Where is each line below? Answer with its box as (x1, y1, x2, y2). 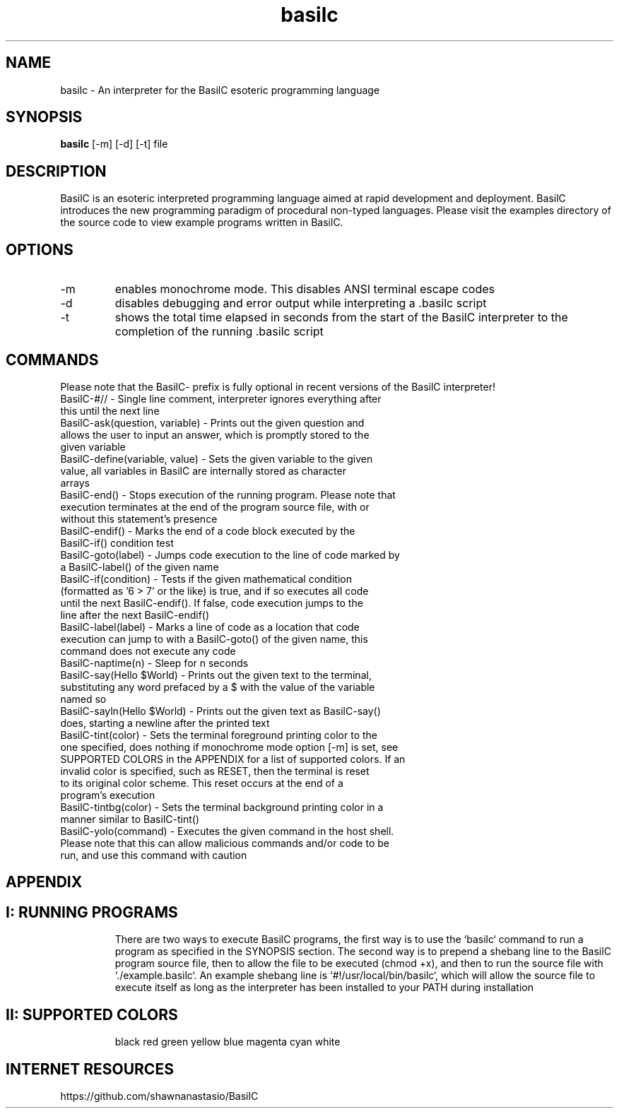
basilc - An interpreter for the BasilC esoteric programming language (60, 83, 380, 96)
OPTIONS (6, 240, 73, 259)
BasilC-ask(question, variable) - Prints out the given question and (60, 416, 365, 429)
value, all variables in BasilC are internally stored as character (60, 464, 346, 477)
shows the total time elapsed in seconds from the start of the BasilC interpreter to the (114, 310, 568, 325)
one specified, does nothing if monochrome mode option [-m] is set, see (60, 740, 399, 753)
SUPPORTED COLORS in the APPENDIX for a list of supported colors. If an (60, 752, 406, 765)
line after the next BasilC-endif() (60, 608, 210, 621)
